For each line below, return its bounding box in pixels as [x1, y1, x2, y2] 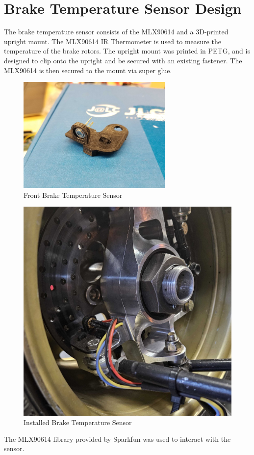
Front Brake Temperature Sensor [24, 189, 123, 200]
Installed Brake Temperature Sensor [24, 417, 132, 428]
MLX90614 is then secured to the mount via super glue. [4, 65, 172, 75]
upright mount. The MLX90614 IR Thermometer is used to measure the [4, 36, 221, 46]
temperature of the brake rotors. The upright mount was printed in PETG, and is [4, 46, 250, 56]
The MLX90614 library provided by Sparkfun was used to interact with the [4, 433, 231, 444]
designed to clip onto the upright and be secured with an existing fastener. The [4, 55, 242, 65]
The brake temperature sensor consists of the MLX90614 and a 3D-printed [4, 27, 229, 37]
